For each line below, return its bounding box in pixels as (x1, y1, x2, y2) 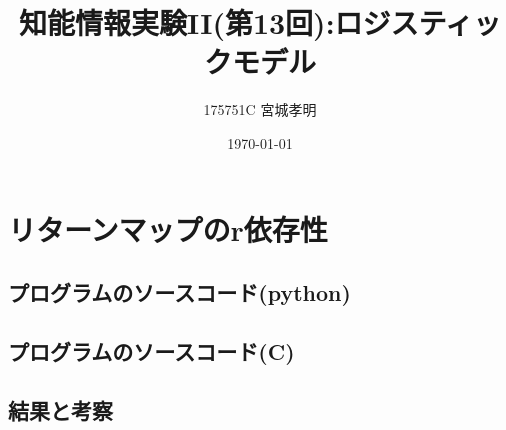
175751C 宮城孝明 (203, 99, 317, 120)
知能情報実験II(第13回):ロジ (19, 2, 391, 43)
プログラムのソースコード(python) (8, 277, 351, 308)
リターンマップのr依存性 (8, 208, 328, 249)
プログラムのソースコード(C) (8, 335, 295, 366)
